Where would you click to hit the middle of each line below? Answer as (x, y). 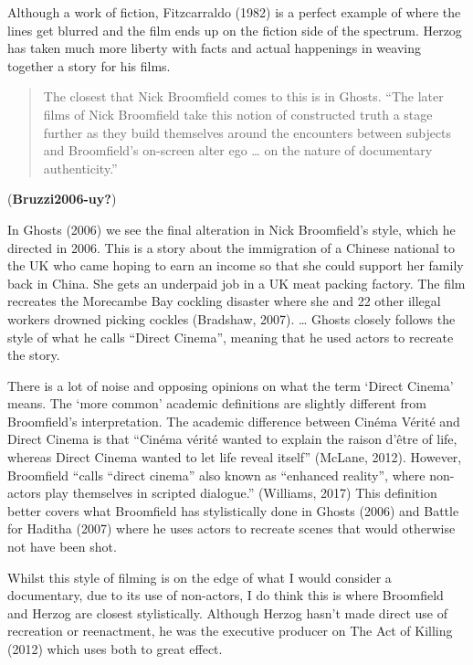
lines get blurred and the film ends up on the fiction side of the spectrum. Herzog (235, 30)
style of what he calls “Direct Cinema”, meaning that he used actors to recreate (231, 337)
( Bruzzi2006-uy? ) (62, 199)
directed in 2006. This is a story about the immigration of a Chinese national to (231, 247)
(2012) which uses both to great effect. (115, 649)
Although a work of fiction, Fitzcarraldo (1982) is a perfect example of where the (234, 12)
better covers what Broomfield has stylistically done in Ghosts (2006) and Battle (233, 510)
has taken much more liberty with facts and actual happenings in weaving (214, 48)
